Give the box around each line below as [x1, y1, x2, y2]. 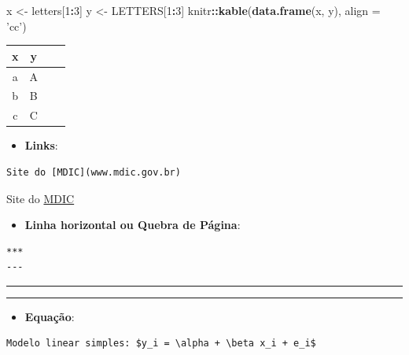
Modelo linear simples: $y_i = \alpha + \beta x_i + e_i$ [6, 338, 316, 349]
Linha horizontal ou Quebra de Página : [24, 216, 241, 233]
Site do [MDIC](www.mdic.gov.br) [6, 166, 181, 178]
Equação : [24, 308, 75, 324]
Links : [24, 137, 58, 153]
